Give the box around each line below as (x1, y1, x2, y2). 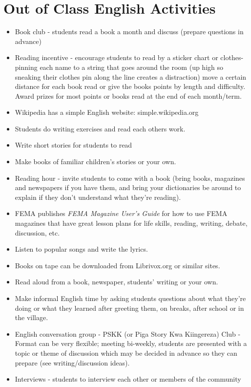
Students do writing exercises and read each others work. (15, 123, 186, 133)
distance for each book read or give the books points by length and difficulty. (15, 81, 246, 91)
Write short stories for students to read (15, 140, 132, 150)
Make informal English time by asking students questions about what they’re (15, 293, 246, 303)
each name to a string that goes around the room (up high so (40, 62, 223, 72)
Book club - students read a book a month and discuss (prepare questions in (15, 26, 244, 37)
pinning (15, 62, 38, 72)
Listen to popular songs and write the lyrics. (15, 244, 148, 254)
